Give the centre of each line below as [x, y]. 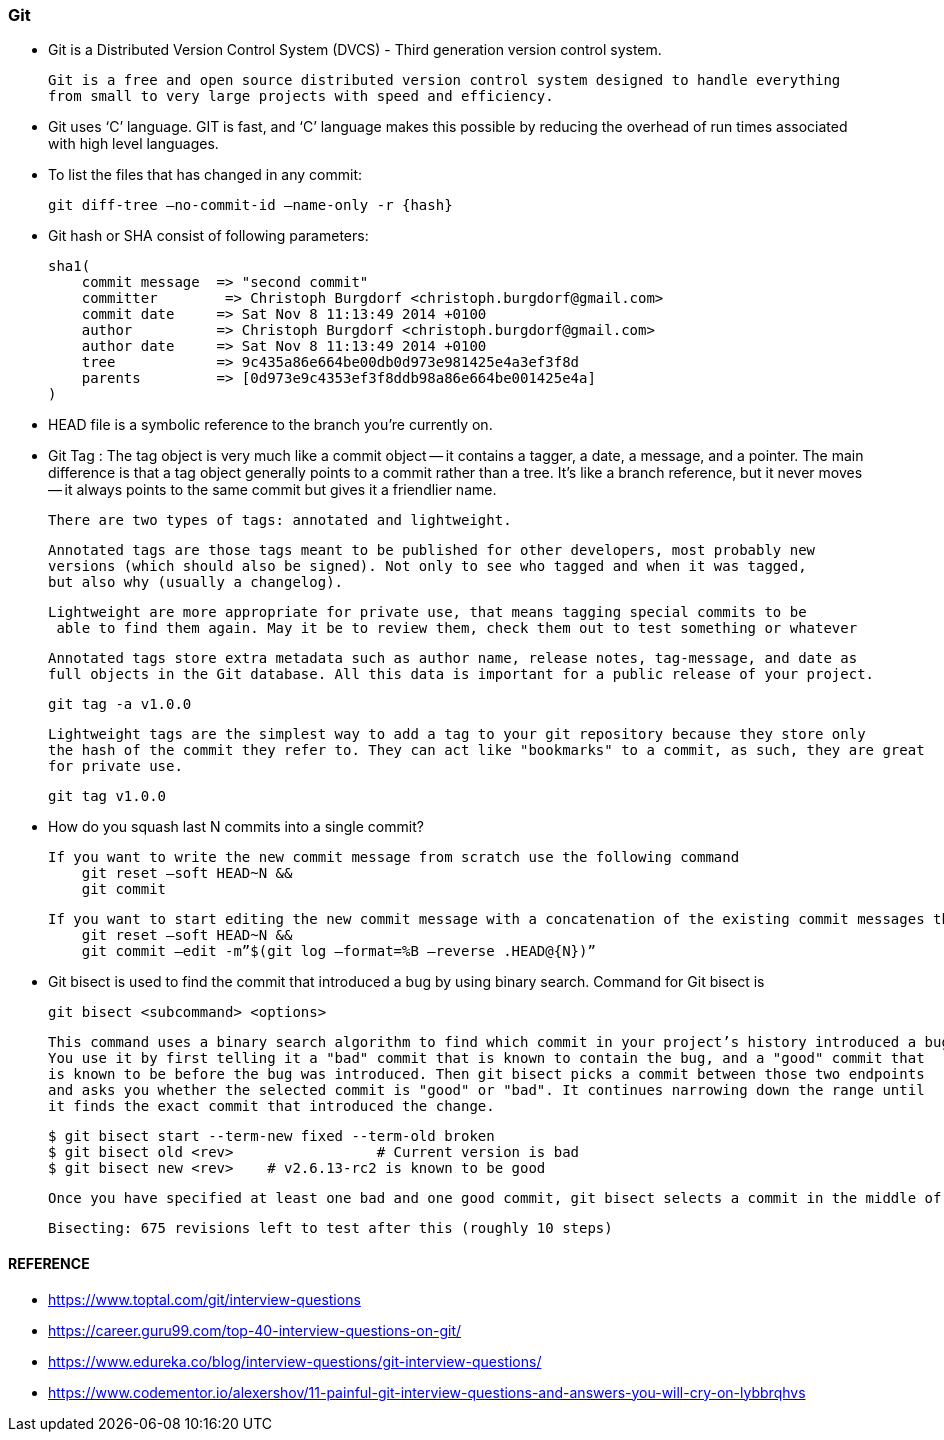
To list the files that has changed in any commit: [205, 175]
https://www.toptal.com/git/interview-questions [204, 1299]
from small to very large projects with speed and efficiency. [301, 96]
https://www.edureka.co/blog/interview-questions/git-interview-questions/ [295, 1361]
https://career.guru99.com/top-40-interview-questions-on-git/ [255, 1330]
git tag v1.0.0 [107, 796]
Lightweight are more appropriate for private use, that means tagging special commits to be [427, 612]
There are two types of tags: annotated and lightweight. [280, 520]
